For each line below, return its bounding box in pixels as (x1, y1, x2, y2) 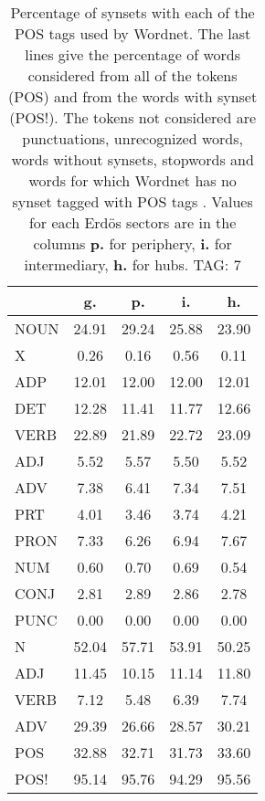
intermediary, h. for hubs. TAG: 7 (24, 254, 241, 275)
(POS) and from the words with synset (8, 86, 258, 107)
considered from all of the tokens (27, 65, 238, 86)
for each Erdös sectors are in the (28, 212, 237, 233)
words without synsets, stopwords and (11, 149, 254, 170)
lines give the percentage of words (25, 44, 241, 65)
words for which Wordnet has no (28, 170, 237, 191)
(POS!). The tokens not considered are (9, 107, 257, 128)
